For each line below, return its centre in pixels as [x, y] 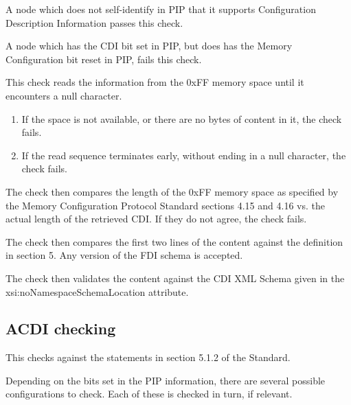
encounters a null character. [64, 95]
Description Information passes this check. [94, 22]
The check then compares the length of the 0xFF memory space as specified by [172, 191]
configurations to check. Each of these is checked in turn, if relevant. [149, 394]
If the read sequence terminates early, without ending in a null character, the [184, 155]
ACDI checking [61, 328]
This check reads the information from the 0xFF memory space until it [155, 82]
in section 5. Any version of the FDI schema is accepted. [124, 255]
